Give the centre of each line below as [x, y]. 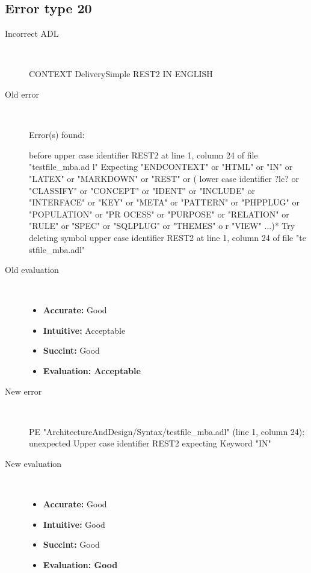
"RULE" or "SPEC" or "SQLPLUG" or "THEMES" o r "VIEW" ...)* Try [162, 226]
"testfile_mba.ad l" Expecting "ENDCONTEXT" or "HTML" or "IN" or [161, 167]
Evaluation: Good [80, 565]
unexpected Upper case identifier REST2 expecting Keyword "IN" [150, 443]
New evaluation [33, 464]
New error [23, 391]
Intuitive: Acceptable [84, 330]
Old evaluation [32, 270]
